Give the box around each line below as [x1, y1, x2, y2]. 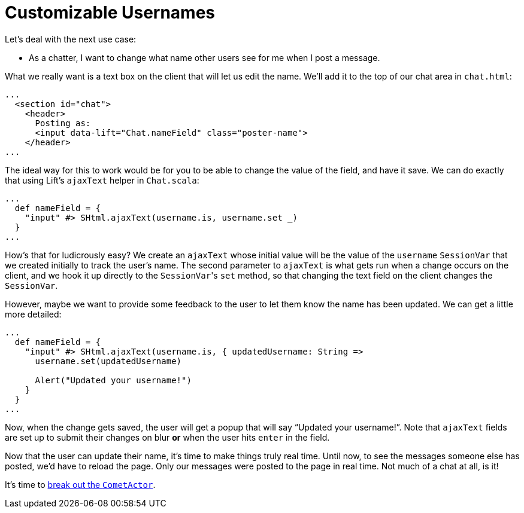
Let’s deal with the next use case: [5, 33, 137, 44]
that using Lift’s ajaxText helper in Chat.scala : [5, 175, 199, 185]
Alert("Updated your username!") [35, 375, 192, 385]
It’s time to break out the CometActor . [5, 479, 156, 490]
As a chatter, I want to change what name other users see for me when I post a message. [29, 52, 380, 63]
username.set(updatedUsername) [35, 356, 182, 366]
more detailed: [5, 309, 62, 319]
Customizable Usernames [5, 2, 216, 23]
